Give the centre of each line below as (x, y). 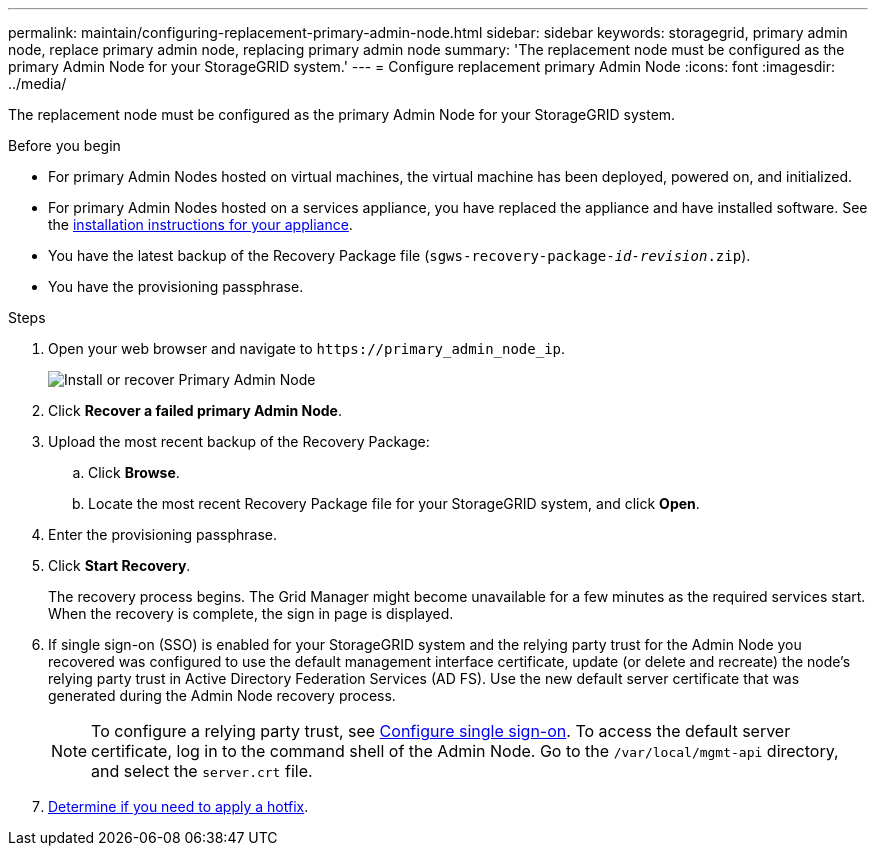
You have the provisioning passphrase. (176, 286)
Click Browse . (134, 472)
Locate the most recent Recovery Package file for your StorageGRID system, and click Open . (394, 503)
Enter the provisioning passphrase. (162, 534)
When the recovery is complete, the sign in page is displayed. (251, 613)
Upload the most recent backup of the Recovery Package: (239, 441)
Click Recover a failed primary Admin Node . (195, 410)
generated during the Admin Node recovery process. (222, 695)
